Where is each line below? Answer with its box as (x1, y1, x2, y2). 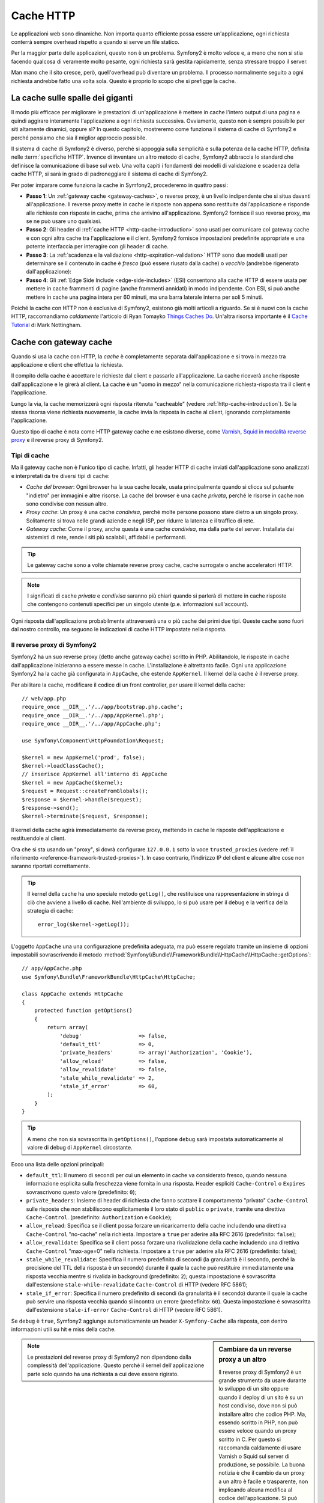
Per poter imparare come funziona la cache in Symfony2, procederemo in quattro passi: (11, 181, 228, 189)
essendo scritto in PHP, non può (218, 1419, 298, 1426)
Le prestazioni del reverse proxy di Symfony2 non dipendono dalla (27, 1353, 191, 1361)
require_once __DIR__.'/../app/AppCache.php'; (22, 720, 161, 727)
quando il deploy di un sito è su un (218, 1394, 304, 1401)
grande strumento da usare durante (218, 1377, 307, 1384)
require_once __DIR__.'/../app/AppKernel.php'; (22, 712, 164, 718)
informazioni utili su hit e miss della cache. (11, 1326, 116, 1333)
